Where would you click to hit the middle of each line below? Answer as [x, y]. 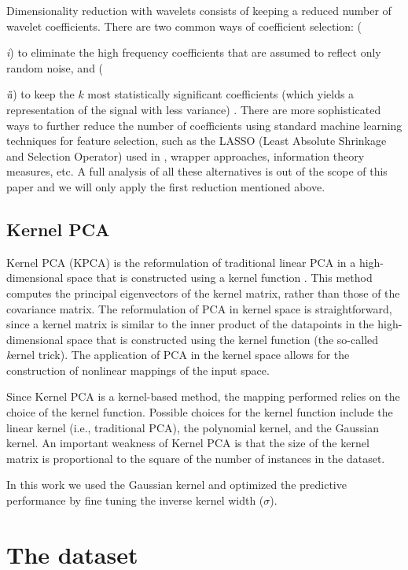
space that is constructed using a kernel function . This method [220, 278]
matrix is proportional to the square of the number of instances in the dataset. [196, 458]
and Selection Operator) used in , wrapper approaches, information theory [186, 155]
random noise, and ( [55, 67]
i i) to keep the [40, 94]
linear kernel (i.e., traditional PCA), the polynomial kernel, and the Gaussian [193, 427]
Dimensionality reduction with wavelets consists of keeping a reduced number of [199, 10]
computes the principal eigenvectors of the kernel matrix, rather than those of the [203, 292]
